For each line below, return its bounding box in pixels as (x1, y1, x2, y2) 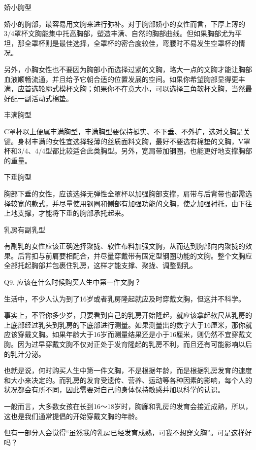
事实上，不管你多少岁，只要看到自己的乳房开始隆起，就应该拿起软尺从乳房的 (4, 310, 252, 320)
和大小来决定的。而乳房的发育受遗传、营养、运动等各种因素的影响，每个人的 (4, 375, 252, 385)
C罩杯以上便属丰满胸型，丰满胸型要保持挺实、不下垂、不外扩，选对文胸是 (4, 126, 244, 136)
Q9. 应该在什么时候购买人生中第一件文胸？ (4, 277, 141, 287)
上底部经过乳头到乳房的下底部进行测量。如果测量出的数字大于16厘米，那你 (4, 319, 245, 330)
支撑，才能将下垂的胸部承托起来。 (17, 208, 128, 218)
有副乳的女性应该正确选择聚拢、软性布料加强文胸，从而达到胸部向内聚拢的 (4, 241, 245, 251)
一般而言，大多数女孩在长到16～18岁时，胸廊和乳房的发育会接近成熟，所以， (4, 401, 252, 411)
